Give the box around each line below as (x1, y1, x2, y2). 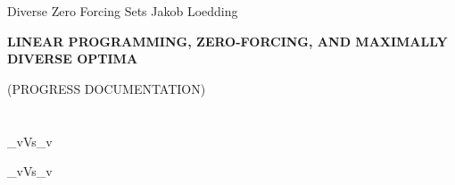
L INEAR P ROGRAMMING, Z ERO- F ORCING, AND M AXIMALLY (7, 31, 448, 50)
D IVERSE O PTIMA (7, 49, 138, 68)
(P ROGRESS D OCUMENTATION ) (7, 79, 206, 97)
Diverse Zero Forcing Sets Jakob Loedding (7, 2, 238, 20)
